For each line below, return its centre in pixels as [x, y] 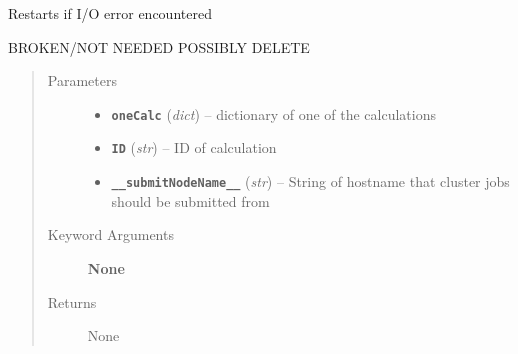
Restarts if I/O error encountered [110, 13]
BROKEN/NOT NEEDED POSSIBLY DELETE [159, 46]
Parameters [82, 80]
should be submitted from [190, 200]
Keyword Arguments [110, 234]
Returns [72, 301]
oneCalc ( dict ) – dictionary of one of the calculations [274, 113]
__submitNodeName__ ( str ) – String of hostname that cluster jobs [310, 181]
